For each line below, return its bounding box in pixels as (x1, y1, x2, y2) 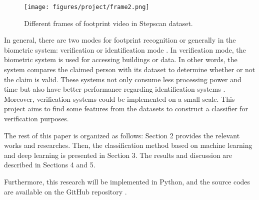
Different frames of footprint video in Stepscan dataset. (24, 18, 193, 28)
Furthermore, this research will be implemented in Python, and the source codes (4, 176, 250, 186)
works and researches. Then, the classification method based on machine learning (4, 140, 252, 150)
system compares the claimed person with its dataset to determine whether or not (4, 64, 255, 75)
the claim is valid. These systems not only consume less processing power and (4, 74, 241, 84)
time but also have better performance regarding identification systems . (4, 84, 225, 94)
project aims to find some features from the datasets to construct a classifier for (4, 103, 248, 114)
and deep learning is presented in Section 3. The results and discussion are (4, 149, 232, 160)
